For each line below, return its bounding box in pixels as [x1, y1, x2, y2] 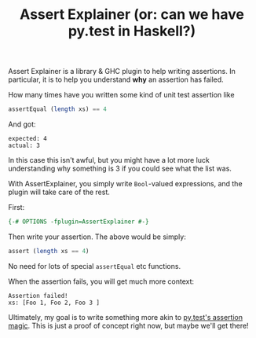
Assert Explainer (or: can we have [19, 6, 245, 24]
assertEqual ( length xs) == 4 [8, 105, 108, 113]
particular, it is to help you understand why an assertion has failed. [8, 75, 224, 84]
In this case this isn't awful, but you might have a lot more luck [8, 156, 210, 165]
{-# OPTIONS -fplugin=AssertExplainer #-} [8, 218, 149, 226]
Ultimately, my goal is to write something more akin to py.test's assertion [8, 312, 243, 321]
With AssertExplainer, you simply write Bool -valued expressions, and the [8, 179, 243, 189]
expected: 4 [8, 135, 47, 143]
